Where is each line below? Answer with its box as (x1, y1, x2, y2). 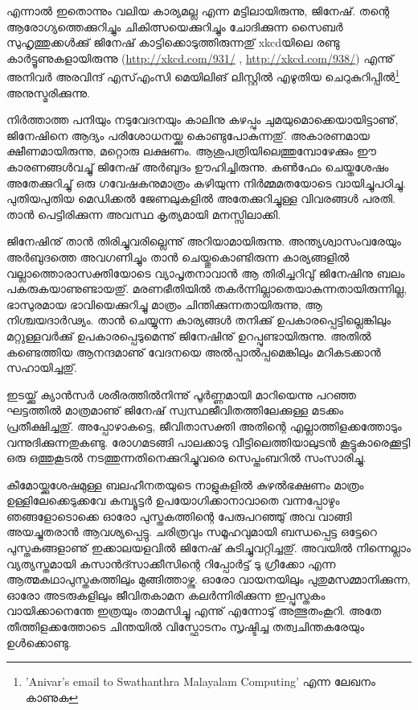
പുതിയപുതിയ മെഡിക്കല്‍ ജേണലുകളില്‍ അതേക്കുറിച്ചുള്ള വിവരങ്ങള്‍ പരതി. (6, 190, 395, 207)
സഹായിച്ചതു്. (6, 359, 77, 376)
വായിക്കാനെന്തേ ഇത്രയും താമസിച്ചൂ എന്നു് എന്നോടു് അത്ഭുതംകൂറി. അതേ (6, 602, 381, 619)
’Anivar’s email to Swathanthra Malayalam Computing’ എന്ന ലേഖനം (25, 673, 375, 690)
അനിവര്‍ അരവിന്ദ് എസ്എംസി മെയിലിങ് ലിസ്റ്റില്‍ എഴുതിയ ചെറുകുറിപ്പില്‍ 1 (6, 66, 400, 85)
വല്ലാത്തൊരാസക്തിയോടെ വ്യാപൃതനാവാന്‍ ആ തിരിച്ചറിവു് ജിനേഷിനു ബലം (6, 264, 405, 281)
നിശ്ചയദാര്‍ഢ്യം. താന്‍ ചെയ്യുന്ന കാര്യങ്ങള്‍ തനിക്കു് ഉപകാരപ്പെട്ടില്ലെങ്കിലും (6, 312, 391, 328)
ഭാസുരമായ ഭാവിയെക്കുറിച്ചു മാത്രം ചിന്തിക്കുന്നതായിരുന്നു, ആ (6, 295, 322, 312)
